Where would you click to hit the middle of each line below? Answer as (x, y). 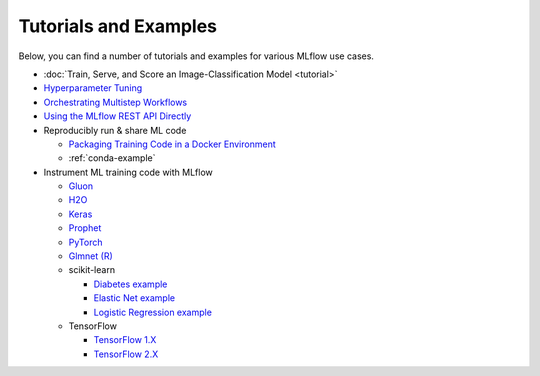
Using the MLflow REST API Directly (117, 116)
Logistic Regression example (152, 312)
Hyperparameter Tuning (93, 88)
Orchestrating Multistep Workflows (115, 102)
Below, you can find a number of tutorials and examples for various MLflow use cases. (196, 56)
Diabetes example (130, 284)
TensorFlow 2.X (126, 354)
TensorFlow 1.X (125, 340)
